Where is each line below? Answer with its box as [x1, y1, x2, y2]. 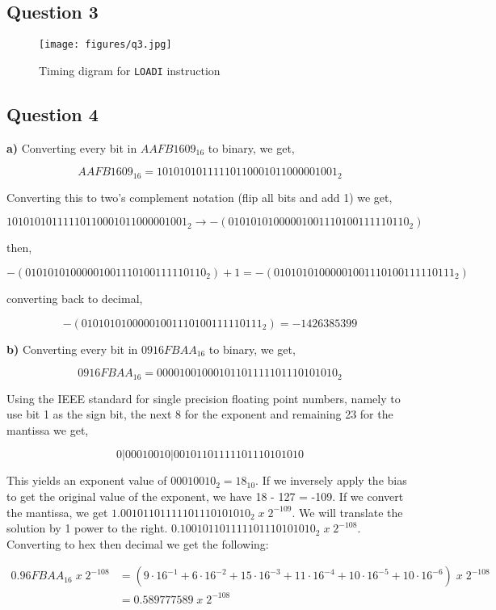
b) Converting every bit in [6, 340, 138, 357]
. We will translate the [292, 503, 403, 520]
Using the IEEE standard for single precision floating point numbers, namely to [6, 389, 401, 406]
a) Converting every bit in [6, 139, 137, 156]
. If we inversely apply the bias [255, 472, 407, 489]
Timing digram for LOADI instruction [39, 61, 221, 78]
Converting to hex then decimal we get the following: [6, 535, 269, 552]
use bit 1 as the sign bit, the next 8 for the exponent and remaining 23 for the [6, 406, 393, 423]
